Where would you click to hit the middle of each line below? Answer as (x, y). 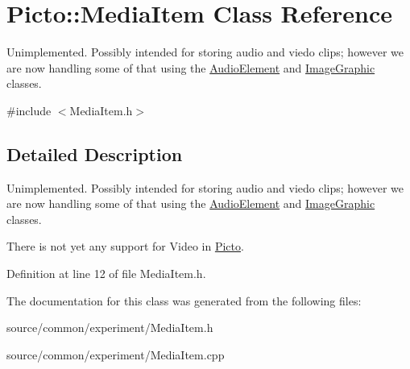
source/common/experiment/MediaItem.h (110, 328)
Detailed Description (95, 153)
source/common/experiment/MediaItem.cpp (116, 354)
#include (29, 110)
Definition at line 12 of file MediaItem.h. (106, 274)
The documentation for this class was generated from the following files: (184, 300)
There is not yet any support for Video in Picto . (125, 246)
